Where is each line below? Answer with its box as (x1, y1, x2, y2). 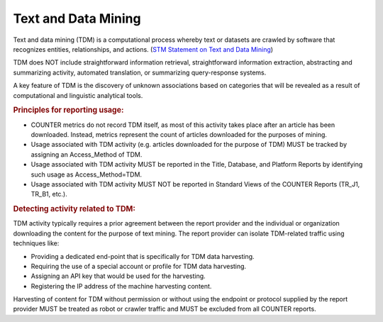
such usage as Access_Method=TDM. (30, 170, 142, 179)
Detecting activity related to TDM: (13, 204, 136, 214)
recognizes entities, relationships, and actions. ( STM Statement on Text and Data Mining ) (13, 45, 273, 53)
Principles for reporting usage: (13, 105, 124, 115)
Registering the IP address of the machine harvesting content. (30, 282, 212, 290)
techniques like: (13, 239, 60, 248)
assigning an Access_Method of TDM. (30, 150, 143, 159)
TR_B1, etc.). (30, 190, 67, 199)
